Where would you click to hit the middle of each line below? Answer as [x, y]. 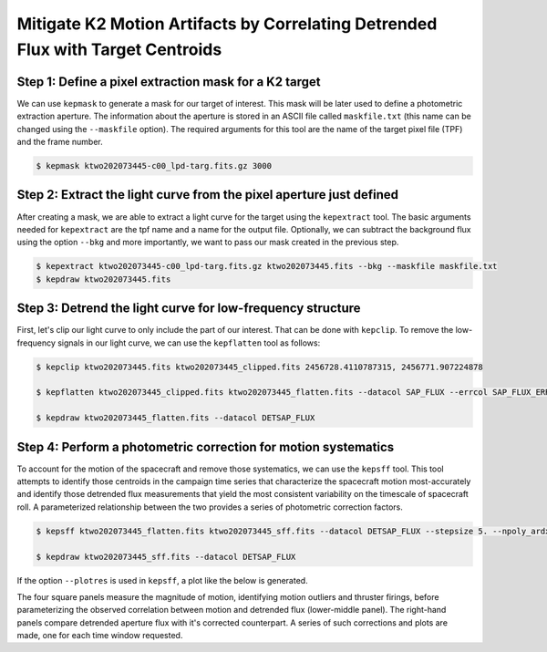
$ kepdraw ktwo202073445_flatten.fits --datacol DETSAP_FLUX [175, 418]
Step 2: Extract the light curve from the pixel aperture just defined [208, 195]
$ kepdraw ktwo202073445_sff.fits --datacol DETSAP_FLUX [166, 557]
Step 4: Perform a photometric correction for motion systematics [206, 447]
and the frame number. [60, 142]
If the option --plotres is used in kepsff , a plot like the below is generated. [163, 580]
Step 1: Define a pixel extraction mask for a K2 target [169, 82]
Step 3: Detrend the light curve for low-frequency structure [189, 309]
